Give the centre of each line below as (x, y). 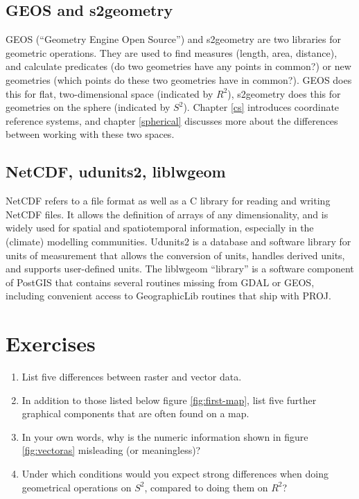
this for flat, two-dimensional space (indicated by (110, 93)
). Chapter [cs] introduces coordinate (261, 107)
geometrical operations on (77, 487)
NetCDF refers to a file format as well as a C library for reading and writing (168, 201)
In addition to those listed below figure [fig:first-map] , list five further (169, 400)
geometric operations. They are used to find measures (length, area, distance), (172, 52)
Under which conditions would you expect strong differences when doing (175, 473)
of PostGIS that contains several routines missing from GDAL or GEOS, (160, 282)
